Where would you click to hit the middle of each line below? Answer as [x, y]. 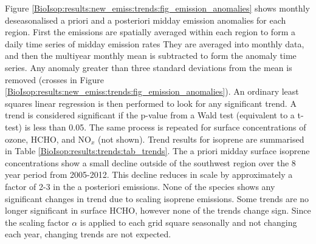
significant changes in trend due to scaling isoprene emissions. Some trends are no [157, 198]
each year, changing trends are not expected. [88, 234]
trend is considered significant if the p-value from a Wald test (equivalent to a [150, 115]
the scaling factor [37, 222]
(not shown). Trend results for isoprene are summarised [201, 139]
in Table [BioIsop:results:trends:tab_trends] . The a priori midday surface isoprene [157, 151]
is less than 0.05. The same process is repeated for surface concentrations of [165, 127]
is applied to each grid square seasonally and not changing [188, 222]
